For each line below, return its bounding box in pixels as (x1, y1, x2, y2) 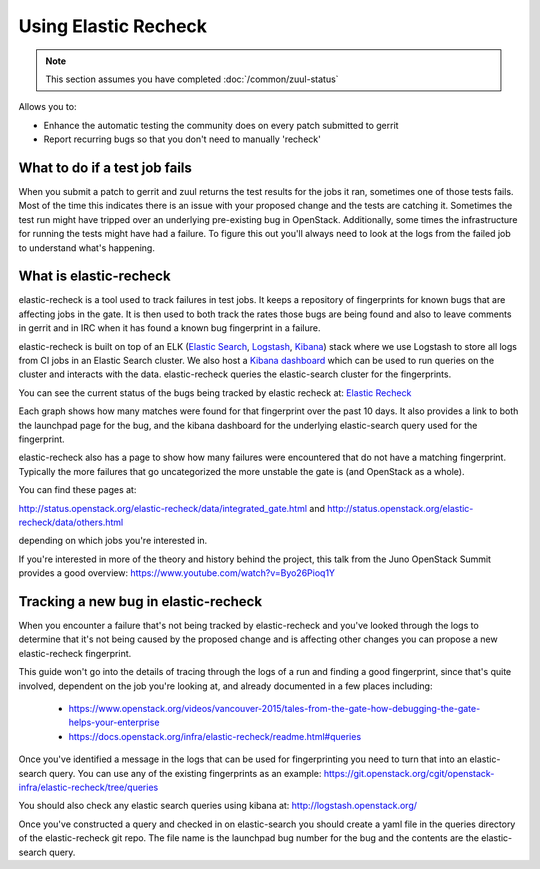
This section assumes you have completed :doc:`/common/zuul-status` (45, 73, 339, 85)
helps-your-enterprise (68, 716, 160, 729)
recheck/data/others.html (18, 516, 124, 528)
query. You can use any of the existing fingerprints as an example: (48, 767, 322, 779)
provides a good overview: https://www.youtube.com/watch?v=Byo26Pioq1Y (18, 567, 335, 579)
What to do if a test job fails (18, 159, 192, 176)
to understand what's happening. (18, 241, 155, 254)
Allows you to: (18, 101, 77, 113)
